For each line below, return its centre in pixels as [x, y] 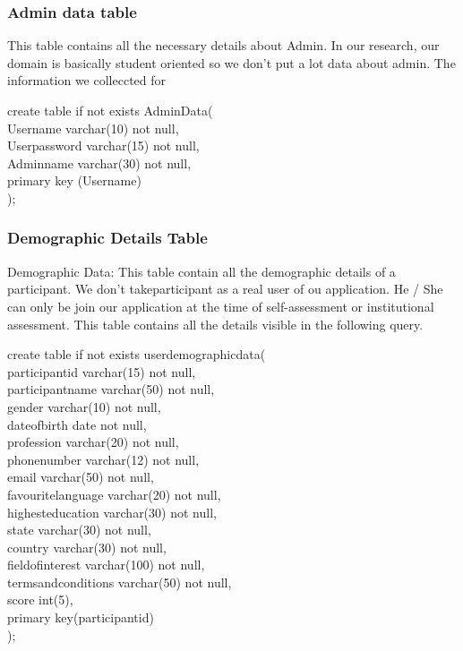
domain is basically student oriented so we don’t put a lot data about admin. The [231, 62]
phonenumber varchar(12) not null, [103, 459]
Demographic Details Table [107, 238]
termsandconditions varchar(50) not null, [120, 582]
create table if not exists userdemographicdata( [137, 354]
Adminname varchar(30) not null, [99, 163]
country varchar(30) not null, [87, 547]
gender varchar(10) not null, [84, 406]
